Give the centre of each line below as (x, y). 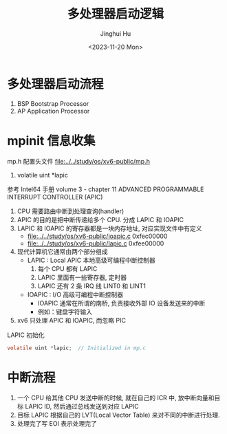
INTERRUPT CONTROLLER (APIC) (55, 197)
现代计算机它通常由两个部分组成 (62, 251)
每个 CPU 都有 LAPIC (67, 268)
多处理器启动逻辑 (115, 14)
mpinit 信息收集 (51, 141)
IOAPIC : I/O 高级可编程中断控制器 (75, 294)
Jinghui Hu (116, 33)
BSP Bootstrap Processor (53, 103)
